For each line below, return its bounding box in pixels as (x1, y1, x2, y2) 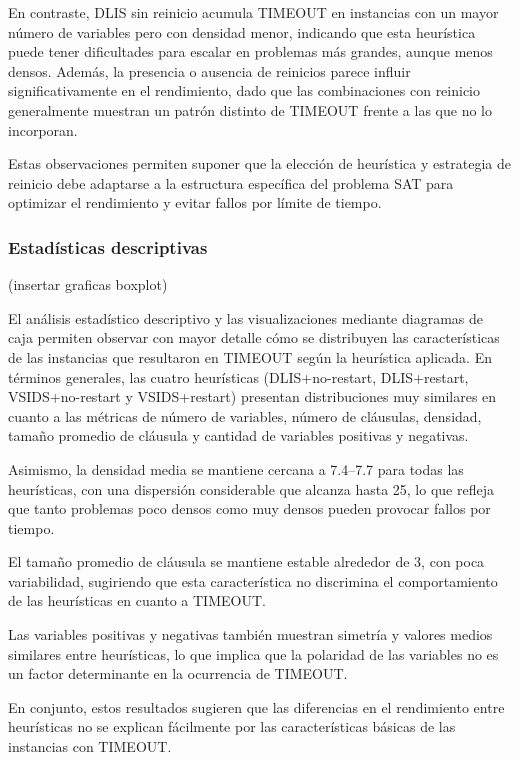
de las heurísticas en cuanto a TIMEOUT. (8, 590, 266, 611)
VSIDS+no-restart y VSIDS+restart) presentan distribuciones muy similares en (8, 386, 497, 407)
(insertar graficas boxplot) (8, 274, 168, 295)
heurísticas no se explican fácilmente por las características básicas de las (8, 716, 456, 737)
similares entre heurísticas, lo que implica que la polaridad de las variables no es (8, 643, 499, 664)
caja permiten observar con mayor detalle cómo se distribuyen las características (8, 327, 500, 348)
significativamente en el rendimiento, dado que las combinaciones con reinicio (8, 80, 481, 101)
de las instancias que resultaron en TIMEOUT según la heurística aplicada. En (8, 346, 492, 367)
